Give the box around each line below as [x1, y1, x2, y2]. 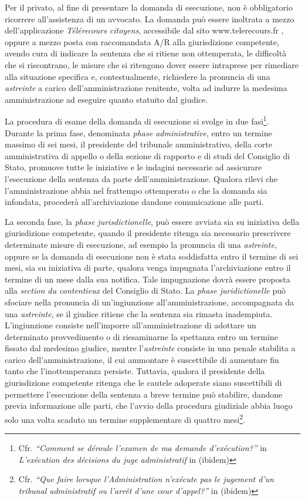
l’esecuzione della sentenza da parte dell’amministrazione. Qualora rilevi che [5, 172, 278, 184]
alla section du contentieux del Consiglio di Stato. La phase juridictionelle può [5, 284, 286, 297]
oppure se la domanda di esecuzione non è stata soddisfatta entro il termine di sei [5, 250, 299, 262]
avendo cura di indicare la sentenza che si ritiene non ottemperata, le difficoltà [5, 47, 287, 59]
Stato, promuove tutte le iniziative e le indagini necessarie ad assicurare [5, 161, 262, 173]
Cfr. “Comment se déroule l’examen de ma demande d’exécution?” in [18, 442, 267, 454]
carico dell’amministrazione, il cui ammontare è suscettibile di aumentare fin [5, 353, 279, 365]
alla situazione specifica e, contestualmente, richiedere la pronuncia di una [5, 70, 270, 82]
